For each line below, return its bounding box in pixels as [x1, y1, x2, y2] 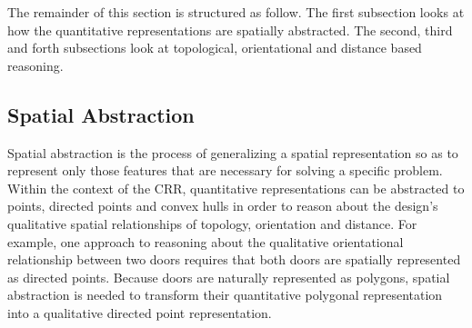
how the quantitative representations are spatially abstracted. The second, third [7, 20, 453, 39]
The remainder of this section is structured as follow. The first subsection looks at [7, 3, 465, 21]
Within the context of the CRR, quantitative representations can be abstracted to [7, 178, 465, 197]
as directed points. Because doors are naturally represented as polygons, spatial [7, 267, 450, 286]
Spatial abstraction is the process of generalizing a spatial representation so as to [7, 143, 458, 162]
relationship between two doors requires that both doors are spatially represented [7, 250, 461, 269]
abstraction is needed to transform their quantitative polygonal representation [7, 285, 443, 304]
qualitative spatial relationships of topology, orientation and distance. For [7, 214, 417, 233]
